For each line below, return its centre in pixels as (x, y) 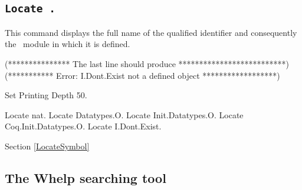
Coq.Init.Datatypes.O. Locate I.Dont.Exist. (83, 126)
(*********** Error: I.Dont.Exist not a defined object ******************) (142, 75)
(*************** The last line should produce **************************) (147, 63)
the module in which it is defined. (68, 44)
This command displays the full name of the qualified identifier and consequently (151, 32)
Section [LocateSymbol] (47, 146)
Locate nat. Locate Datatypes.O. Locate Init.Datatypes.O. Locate (124, 114)
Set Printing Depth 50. (46, 95)
